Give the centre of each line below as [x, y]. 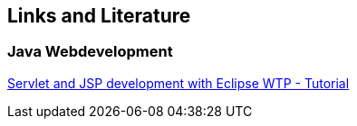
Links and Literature [99, 16]
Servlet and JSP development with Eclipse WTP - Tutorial [178, 83]
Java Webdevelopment [90, 52]
